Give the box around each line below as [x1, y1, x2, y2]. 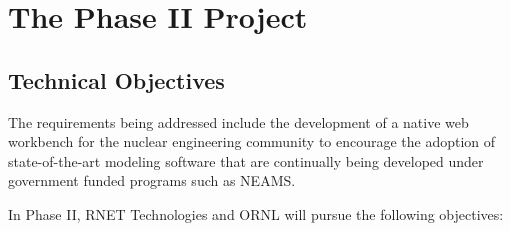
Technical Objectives [8, 64, 225, 95]
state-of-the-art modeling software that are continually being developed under [8, 150, 484, 171]
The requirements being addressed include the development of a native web [8, 111, 469, 132]
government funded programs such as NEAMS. [8, 170, 296, 191]
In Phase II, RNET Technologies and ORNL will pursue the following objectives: [8, 203, 504, 224]
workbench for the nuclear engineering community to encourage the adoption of [8, 131, 496, 152]
